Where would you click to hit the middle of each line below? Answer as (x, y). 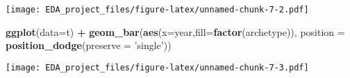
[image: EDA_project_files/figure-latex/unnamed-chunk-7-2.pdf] (157, 10)
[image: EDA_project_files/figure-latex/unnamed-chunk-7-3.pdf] (157, 67)
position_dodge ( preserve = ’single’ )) (89, 45)
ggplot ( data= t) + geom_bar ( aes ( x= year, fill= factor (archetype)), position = (175, 31)
